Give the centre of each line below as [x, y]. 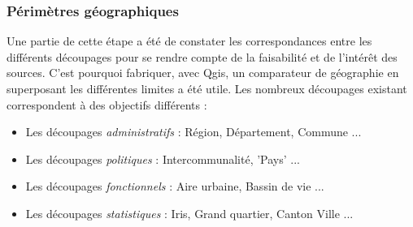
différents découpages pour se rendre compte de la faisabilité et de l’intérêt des [202, 56]
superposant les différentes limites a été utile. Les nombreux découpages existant [207, 88]
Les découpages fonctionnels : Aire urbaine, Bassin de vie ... [175, 186]
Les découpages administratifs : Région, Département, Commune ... [193, 132]
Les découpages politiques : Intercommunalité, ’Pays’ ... [163, 158]
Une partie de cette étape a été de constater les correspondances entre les [189, 41]
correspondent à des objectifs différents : [107, 104]
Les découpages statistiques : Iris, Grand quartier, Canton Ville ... [189, 213]
